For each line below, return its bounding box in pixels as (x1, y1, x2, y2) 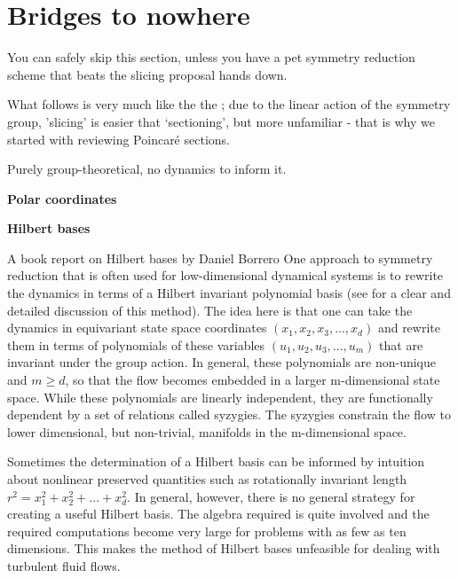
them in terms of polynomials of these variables (7, 335, 265, 354)
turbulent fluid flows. (7, 556, 121, 574)
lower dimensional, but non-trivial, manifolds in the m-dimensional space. (7, 422, 407, 441)
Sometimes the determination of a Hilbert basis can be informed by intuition (7, 452, 425, 471)
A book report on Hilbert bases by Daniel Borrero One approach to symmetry (7, 248, 433, 267)
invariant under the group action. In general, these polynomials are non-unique (7, 353, 437, 371)
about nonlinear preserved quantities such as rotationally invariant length (7, 470, 407, 488)
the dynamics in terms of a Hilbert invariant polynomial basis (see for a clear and (7, 284, 451, 302)
